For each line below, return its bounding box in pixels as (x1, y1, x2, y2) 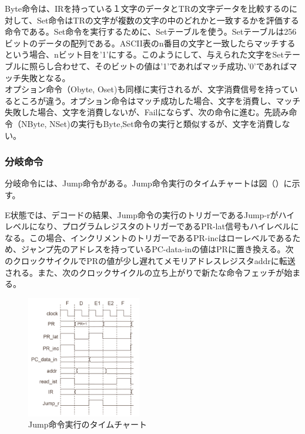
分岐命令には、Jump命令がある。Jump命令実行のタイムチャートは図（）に (5, 177, 292, 189)
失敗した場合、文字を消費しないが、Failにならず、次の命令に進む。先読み (5, 106, 289, 118)
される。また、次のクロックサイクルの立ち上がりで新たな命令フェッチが (5, 266, 284, 278)
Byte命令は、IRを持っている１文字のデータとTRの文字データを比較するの (5, 2, 290, 14)
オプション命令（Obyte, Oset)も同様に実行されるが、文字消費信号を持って (5, 83, 290, 95)
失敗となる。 (21, 71, 71, 84)
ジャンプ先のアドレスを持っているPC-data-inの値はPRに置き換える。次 (21, 243, 294, 255)
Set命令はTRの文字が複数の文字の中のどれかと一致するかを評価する (36, 14, 299, 26)
